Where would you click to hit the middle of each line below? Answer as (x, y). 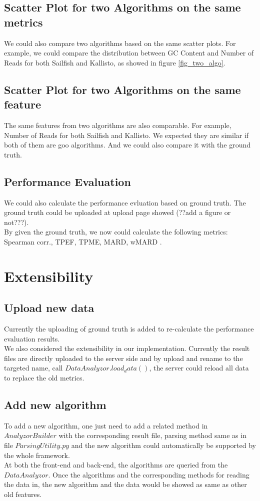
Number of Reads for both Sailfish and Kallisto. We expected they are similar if (126, 135)
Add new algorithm (55, 405)
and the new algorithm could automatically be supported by (163, 445)
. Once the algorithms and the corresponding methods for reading (149, 474)
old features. (23, 494)
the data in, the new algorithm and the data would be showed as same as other (125, 484)
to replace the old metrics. (44, 378)
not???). (16, 222)
